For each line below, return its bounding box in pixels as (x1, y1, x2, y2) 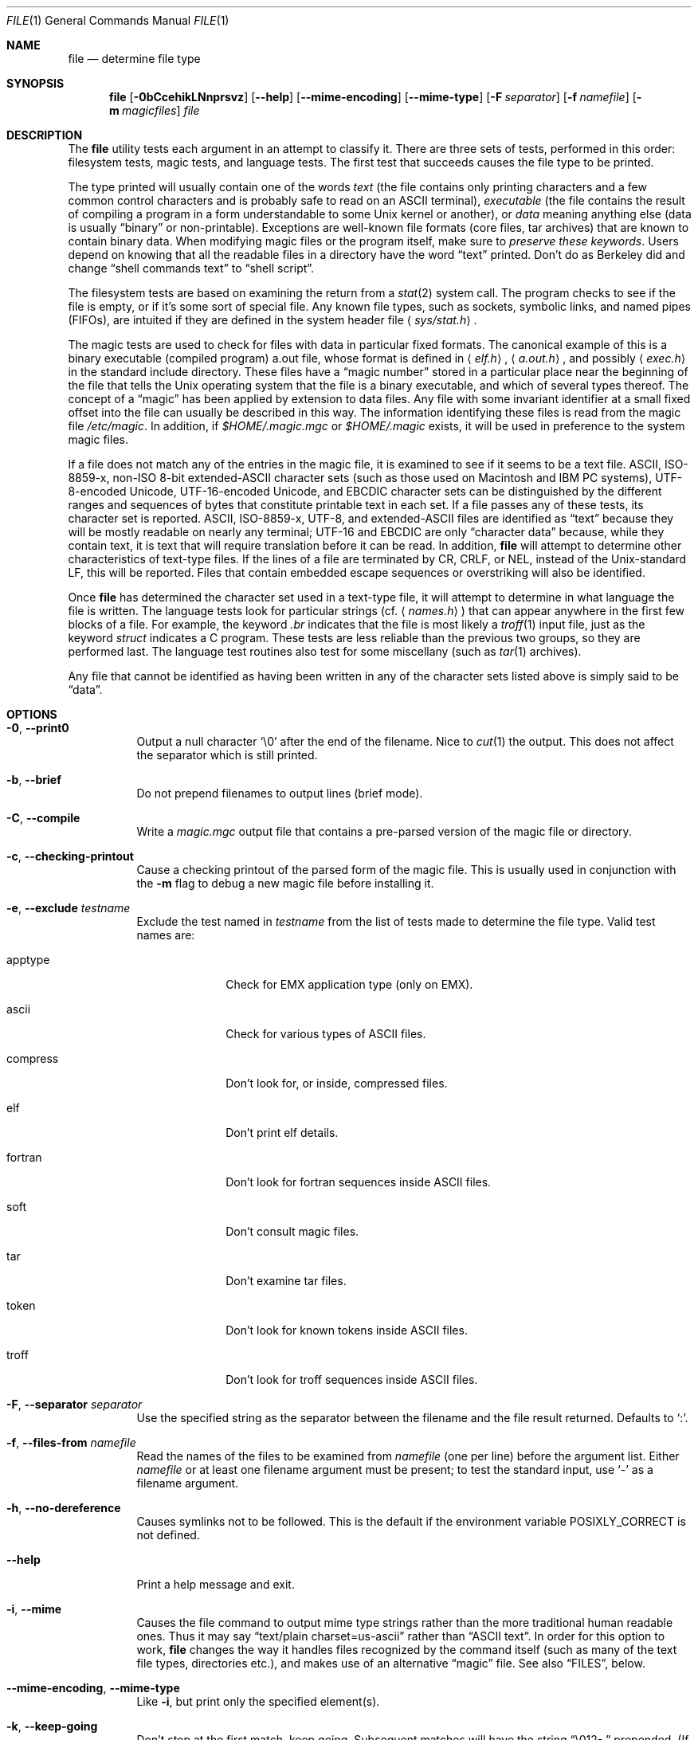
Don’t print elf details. (225, 1126, 339, 1139)
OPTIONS (6, 707, 57, 721)
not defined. (136, 1528, 200, 1542)
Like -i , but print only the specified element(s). (136, 1695, 380, 1708)
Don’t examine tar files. (225, 1274, 347, 1287)
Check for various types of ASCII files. (225, 1027, 426, 1040)
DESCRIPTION (6, 128, 83, 142)
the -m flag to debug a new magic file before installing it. (136, 876, 434, 890)
